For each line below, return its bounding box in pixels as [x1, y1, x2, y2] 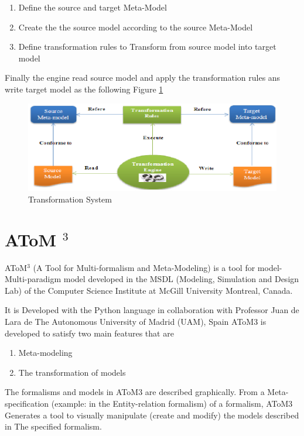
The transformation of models [18, 366, 126, 378]
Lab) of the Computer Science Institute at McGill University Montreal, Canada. [5, 284, 293, 296]
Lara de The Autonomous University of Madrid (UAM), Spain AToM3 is [5, 315, 267, 328]
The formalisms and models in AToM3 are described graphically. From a [5, 386, 265, 398]
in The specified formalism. [5, 420, 102, 432]
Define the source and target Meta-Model [18, 1, 167, 13]
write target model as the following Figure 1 [5, 83, 163, 95]
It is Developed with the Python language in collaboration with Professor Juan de [5, 304, 299, 316]
